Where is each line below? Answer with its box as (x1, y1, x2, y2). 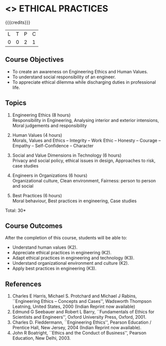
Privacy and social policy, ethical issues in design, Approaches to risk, (12, 157, 156, 164)
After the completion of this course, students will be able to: (5, 235, 127, 241)
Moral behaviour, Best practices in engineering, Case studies (12, 198, 137, 204)
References (5, 280, 42, 288)
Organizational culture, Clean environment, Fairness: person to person (12, 177, 156, 183)
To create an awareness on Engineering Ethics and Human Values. (12, 68, 148, 74)
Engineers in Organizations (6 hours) (12, 172, 88, 178)
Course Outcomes (5, 222, 63, 230)
